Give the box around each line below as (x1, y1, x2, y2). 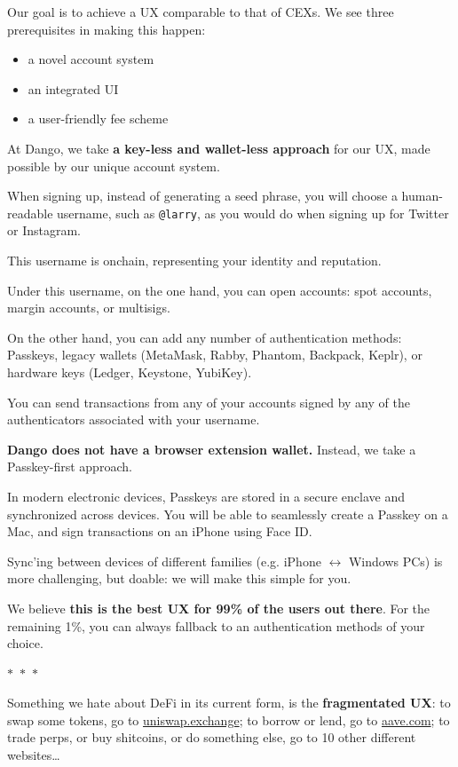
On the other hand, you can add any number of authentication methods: (7, 328, 402, 346)
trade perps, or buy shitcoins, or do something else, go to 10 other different (7, 728, 416, 747)
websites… (7, 746, 60, 764)
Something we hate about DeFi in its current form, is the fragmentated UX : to (7, 693, 451, 712)
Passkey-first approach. (7, 457, 132, 476)
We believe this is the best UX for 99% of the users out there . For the (7, 598, 430, 617)
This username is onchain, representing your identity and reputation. (7, 251, 382, 269)
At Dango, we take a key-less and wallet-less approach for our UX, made (7, 138, 430, 157)
